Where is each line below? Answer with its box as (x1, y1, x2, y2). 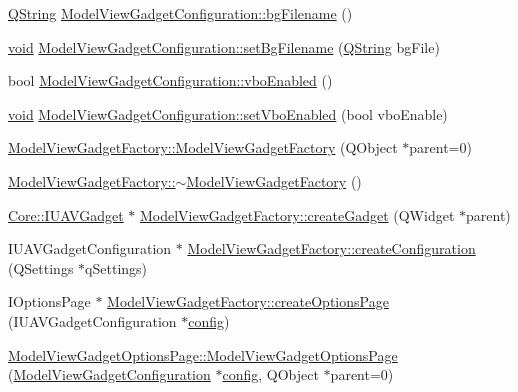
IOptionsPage (8, 291, 91, 312)
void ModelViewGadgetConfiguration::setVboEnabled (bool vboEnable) (8, 103, 448, 124)
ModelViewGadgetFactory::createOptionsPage (107, 291, 389, 312)
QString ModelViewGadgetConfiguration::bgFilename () (8, 3, 353, 23)
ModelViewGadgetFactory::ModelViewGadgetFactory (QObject (8, 137, 398, 158)
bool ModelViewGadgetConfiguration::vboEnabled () (8, 70, 333, 91)
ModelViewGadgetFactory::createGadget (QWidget (139, 204, 455, 225)
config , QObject (222, 364, 319, 385)
